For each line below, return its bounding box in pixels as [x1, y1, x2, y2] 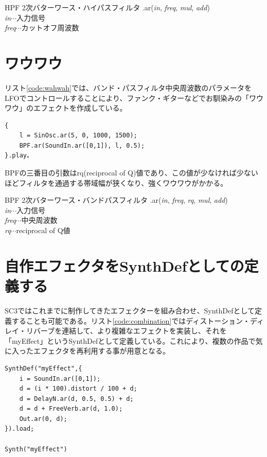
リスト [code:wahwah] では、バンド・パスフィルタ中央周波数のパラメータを [5, 82, 252, 93]
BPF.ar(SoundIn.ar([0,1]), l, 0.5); [19, 142, 145, 149]
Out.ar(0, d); [19, 415, 67, 423]
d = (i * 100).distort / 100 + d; [19, 385, 137, 393]
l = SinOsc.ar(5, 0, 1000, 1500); [19, 132, 137, 139]
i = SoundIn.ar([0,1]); [19, 375, 101, 382]
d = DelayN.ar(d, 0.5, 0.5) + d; [19, 395, 134, 402]
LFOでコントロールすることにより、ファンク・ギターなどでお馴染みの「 [5, 92, 249, 103]
